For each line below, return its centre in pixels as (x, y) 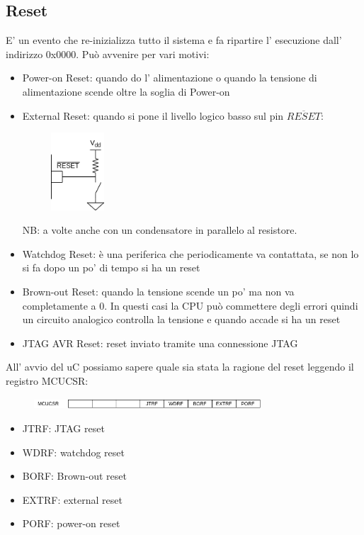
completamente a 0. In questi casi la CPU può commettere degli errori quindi (190, 305)
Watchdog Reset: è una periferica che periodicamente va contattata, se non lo (190, 253)
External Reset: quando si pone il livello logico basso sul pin (153, 115)
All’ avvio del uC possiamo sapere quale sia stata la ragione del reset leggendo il (180, 367)
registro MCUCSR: (47, 380)
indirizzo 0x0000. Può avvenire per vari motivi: (108, 53)
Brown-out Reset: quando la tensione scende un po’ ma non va (158, 291)
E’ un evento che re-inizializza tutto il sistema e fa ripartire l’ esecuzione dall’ (174, 40)
